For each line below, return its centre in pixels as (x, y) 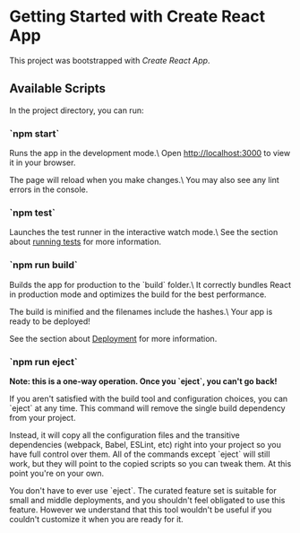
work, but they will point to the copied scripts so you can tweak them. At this (150, 463)
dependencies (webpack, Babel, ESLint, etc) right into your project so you (146, 444)
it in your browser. (43, 162)
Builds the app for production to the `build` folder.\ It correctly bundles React (150, 284)
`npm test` (32, 213)
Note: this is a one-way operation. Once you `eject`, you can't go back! (143, 381)
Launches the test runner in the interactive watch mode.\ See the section (144, 232)
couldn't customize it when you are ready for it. (96, 519)
